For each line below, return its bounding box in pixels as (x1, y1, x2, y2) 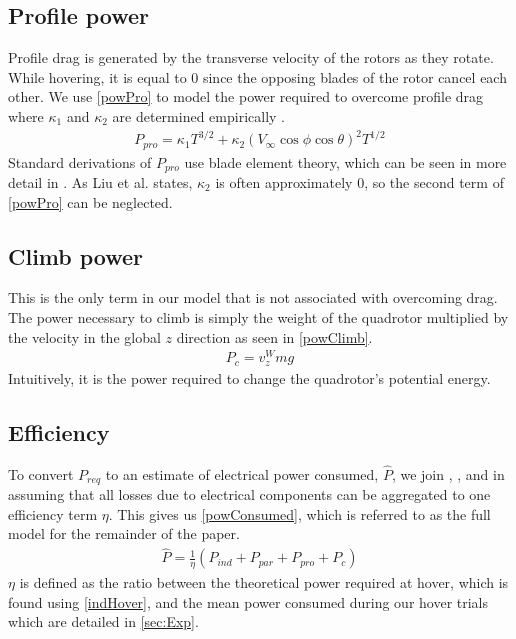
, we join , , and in (391, 463, 505, 484)
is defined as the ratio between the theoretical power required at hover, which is (19, 572, 509, 593)
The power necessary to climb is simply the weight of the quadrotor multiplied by (8, 307, 509, 327)
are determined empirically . (112, 105, 285, 126)
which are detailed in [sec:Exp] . (8, 611, 199, 632)
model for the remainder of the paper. (8, 523, 240, 544)
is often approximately (215, 172, 353, 193)
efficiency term (8, 503, 98, 524)
